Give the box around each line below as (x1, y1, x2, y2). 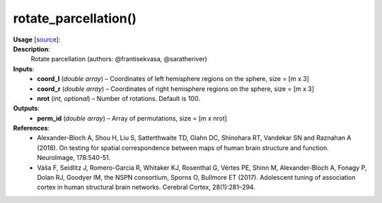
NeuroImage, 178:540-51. (37, 154, 111, 162)
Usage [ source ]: (13, 35, 61, 44)
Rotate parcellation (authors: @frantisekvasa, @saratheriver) (30, 55, 208, 63)
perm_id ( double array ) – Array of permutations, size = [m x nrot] (37, 113, 228, 123)
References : (13, 124, 50, 133)
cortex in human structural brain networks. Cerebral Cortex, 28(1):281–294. (37, 183, 256, 192)
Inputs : (13, 64, 35, 73)
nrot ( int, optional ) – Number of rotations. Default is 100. (37, 94, 201, 102)
